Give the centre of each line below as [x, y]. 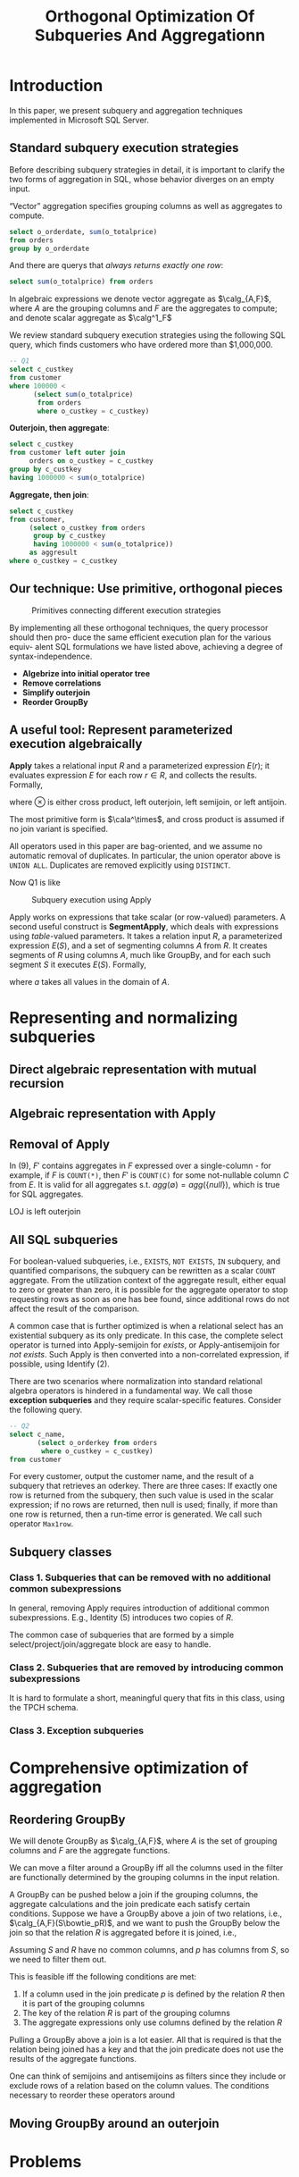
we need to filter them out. [58, 1960]
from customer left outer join [67, 453]
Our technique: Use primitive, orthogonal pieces [146, 588]
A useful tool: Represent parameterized [121, 730]
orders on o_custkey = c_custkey [91, 461]
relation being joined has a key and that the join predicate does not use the [146, 2049]
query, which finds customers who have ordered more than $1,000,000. [141, 345]
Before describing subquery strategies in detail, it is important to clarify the [147, 169]
